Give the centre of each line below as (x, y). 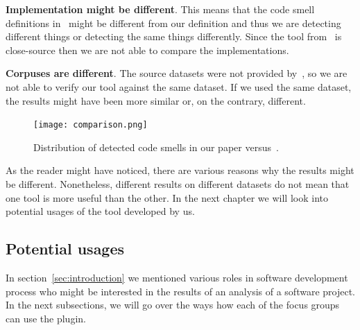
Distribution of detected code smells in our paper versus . (156, 147)
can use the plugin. (46, 318)
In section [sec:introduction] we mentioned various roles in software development (177, 277)
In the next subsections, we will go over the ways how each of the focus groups (173, 305)
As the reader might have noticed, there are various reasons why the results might (180, 170)
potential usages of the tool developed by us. (100, 211)
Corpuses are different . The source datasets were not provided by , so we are (177, 73)
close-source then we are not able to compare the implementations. (147, 50)
